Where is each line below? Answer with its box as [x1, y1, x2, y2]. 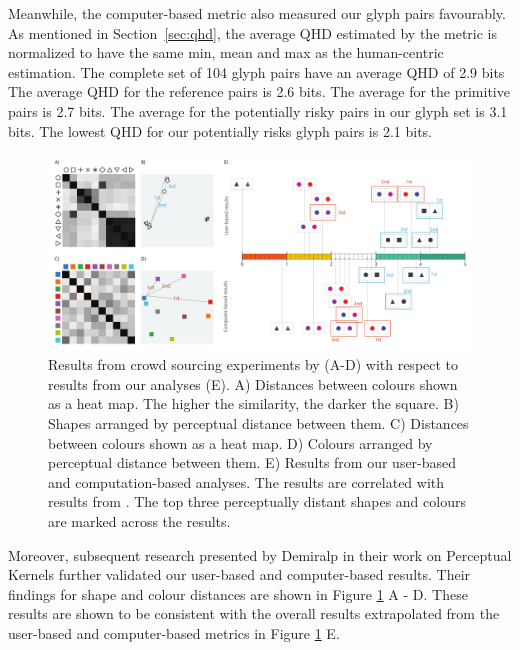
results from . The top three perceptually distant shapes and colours [48, 491, 466, 512]
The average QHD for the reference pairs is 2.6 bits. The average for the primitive [8, 81, 510, 102]
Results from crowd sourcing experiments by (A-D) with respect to [48, 354, 459, 375]
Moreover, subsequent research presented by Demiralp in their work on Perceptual [8, 544, 512, 565]
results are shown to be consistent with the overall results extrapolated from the [8, 603, 500, 624]
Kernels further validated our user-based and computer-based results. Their [8, 564, 471, 585]
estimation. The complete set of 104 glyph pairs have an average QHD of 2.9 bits [8, 61, 505, 82]
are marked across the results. [48, 510, 231, 531]
